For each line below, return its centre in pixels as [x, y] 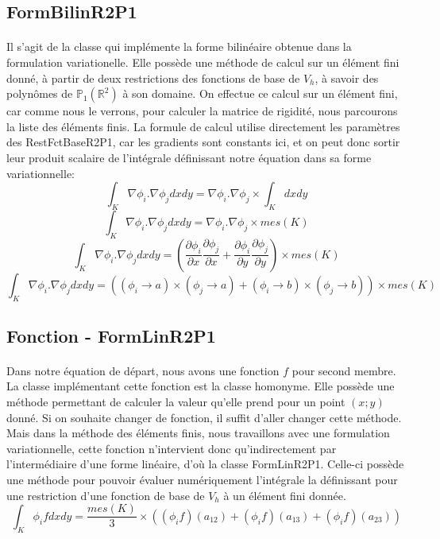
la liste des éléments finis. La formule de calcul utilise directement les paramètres [203, 126]
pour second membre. [344, 370]
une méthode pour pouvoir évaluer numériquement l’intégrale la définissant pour [202, 480]
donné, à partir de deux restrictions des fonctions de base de [153, 78]
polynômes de [40, 93]
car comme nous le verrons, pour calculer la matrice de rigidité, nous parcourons [202, 111]
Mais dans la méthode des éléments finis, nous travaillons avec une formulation [198, 433]
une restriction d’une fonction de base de [106, 495]
